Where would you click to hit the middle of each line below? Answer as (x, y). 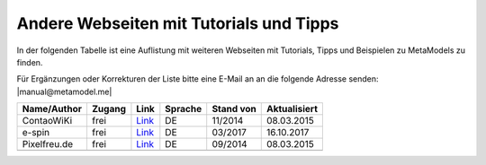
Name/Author (52, 109)
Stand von (234, 109)
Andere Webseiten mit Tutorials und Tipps (178, 23)
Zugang (108, 109)
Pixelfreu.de (48, 144)
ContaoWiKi (47, 121)
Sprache (184, 109)
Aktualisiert (292, 109)
